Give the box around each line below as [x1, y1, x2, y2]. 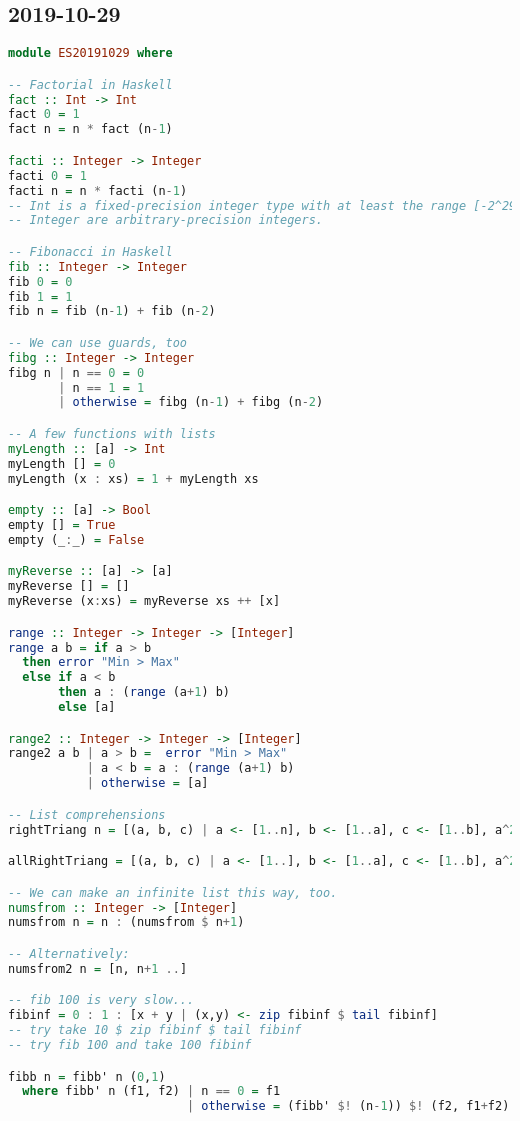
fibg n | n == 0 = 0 [8, 365, 145, 380]
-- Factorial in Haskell [8, 77, 173, 92]
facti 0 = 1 [8, 168, 87, 183]
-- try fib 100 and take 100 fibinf [8, 1038, 252, 1053]
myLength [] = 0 [8, 456, 116, 471]
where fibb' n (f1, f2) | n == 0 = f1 [22, 1084, 281, 1099]
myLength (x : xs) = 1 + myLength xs [8, 471, 259, 486]
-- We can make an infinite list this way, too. [8, 885, 338, 900]
